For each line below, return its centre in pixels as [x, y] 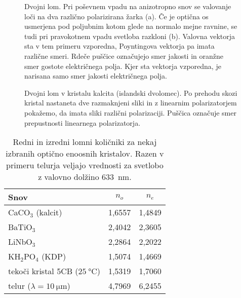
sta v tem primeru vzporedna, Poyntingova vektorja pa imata [119, 46]
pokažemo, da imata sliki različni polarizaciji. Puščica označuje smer [130, 112]
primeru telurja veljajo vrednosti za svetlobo [85, 165]
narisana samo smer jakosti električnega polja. [96, 76]
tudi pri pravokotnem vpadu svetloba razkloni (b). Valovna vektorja [130, 36]
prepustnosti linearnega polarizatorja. [83, 122]
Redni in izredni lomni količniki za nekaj [85, 142]
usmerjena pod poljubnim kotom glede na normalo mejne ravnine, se [131, 26]
